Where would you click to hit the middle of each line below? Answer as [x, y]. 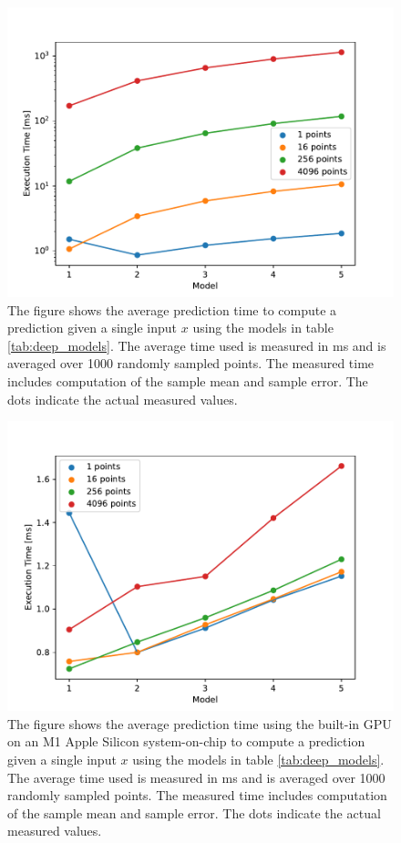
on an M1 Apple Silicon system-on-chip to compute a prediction [186, 741]
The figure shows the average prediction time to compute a [172, 309]
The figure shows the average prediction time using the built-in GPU [200, 723]
